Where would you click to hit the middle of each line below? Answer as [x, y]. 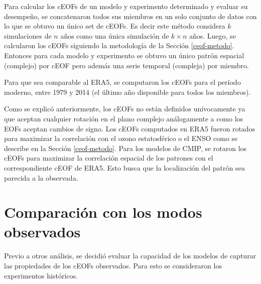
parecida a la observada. [41, 177]
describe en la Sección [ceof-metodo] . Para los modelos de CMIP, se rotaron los [125, 148]
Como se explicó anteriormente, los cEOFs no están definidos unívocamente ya [125, 109]
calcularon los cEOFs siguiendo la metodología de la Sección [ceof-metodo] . [119, 45]
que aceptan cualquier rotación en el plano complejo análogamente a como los [124, 118]
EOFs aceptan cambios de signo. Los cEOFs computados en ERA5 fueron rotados [130, 128]
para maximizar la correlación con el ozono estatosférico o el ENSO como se [121, 138]
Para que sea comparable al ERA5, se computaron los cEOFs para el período [122, 82]
